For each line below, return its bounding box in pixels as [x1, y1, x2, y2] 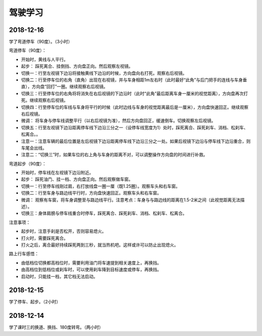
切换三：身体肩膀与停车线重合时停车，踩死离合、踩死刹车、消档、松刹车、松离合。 [21, 211, 187, 216]
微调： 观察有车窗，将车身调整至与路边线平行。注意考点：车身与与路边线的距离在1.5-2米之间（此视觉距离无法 [21, 197, 241, 203]
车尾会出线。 [21, 145, 47, 151]
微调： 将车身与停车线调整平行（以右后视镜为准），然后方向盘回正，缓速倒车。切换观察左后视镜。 [21, 118, 216, 124]
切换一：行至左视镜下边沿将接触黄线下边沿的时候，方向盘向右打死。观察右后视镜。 [21, 70, 187, 76]
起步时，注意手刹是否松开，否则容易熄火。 [21, 229, 106, 234]
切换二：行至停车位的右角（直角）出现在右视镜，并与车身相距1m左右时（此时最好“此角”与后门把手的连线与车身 [21, 77, 243, 83]
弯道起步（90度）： [9, 160, 47, 166]
